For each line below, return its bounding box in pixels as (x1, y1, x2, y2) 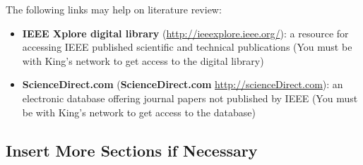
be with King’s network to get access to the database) (22, 104, 256, 119)
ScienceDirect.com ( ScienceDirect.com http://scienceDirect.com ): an (22, 77, 343, 92)
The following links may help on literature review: (6, 2, 222, 16)
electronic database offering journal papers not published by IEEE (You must (22, 90, 358, 105)
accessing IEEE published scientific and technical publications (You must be (22, 39, 352, 54)
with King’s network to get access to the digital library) (22, 53, 264, 68)
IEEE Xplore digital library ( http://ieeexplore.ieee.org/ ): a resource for (22, 25, 349, 40)
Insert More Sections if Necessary (6, 139, 258, 161)
